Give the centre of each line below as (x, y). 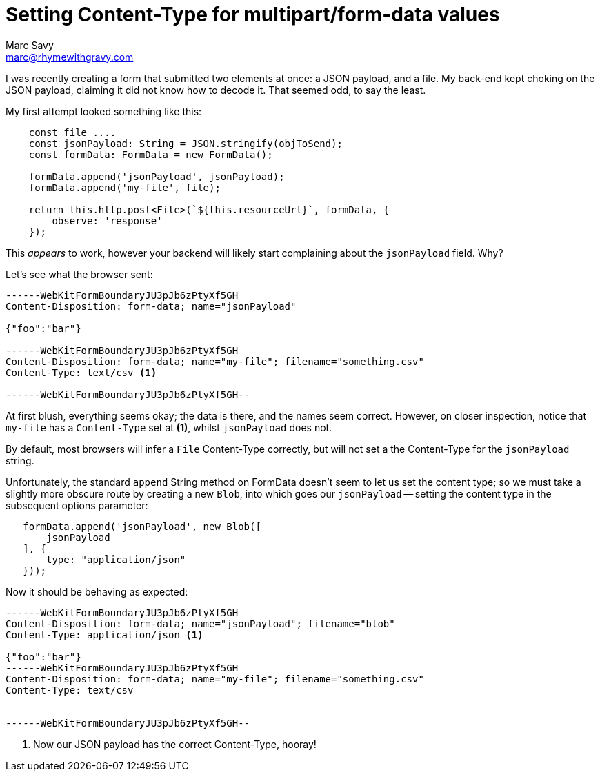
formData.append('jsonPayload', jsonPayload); (157, 176)
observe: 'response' (107, 220)
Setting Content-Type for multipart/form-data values (253, 14)
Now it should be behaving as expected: (97, 591)
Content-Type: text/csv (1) (81, 372)
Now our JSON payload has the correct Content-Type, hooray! (175, 744)
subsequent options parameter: (77, 505)
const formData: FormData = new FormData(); (151, 154)
